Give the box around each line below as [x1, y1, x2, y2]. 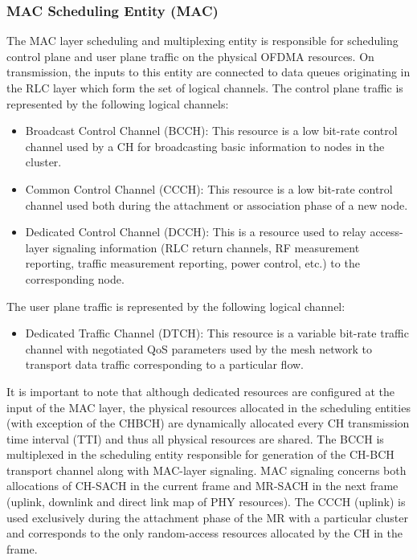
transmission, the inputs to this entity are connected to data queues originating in [6, 63, 411, 80]
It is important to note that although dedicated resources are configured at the [6, 382, 395, 399]
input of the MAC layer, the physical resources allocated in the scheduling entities [6, 399, 411, 415]
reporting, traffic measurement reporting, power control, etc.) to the [25, 255, 360, 272]
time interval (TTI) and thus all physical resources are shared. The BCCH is [6, 430, 384, 447]
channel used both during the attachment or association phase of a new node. [25, 196, 408, 213]
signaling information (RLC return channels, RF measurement [52, 239, 360, 255]
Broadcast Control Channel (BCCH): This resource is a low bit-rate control [25, 122, 398, 139]
